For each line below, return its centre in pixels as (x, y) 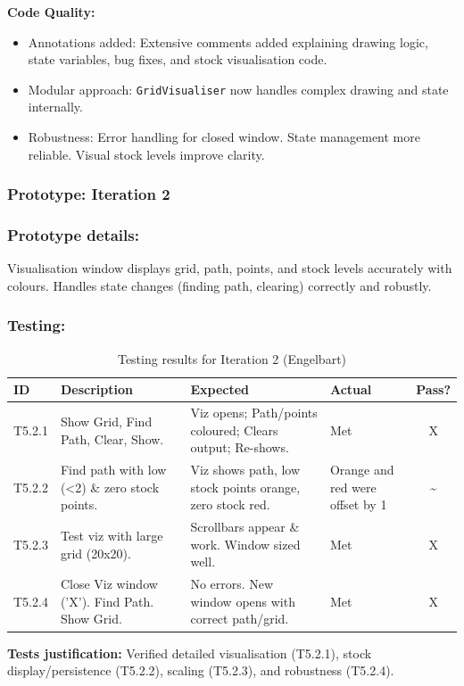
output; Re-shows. (240, 447)
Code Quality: (51, 12)
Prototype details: (73, 234)
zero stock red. (230, 504)
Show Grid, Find (106, 421)
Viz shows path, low (245, 470)
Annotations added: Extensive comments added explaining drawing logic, (228, 41)
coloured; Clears (234, 430)
